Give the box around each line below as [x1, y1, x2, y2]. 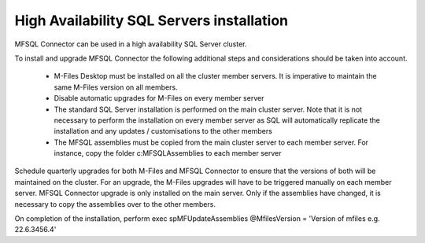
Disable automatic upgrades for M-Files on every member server [54, 94, 264, 103]
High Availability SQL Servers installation [14, 12, 289, 29]
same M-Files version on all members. [54, 83, 178, 92]
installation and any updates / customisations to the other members [54, 127, 273, 136]
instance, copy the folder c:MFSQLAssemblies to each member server [54, 149, 283, 158]
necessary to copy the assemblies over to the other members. [14, 199, 216, 208]
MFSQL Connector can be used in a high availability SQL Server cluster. [14, 39, 247, 49]
